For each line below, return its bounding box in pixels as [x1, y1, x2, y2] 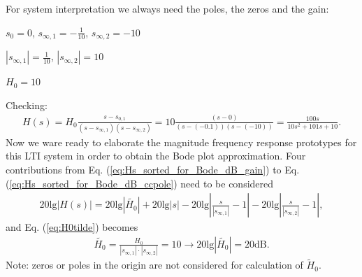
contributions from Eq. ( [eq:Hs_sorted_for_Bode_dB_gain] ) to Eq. [6, 162, 300, 177]
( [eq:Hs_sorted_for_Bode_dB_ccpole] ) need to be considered [6, 176, 274, 190]
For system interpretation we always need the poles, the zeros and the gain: [6, 1, 329, 15]
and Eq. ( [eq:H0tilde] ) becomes [6, 220, 138, 234]
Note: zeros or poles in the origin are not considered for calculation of [6, 257, 303, 272]
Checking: [6, 97, 48, 112]
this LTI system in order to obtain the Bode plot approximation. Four [6, 148, 306, 163]
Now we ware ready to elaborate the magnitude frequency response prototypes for [6, 134, 357, 149]
